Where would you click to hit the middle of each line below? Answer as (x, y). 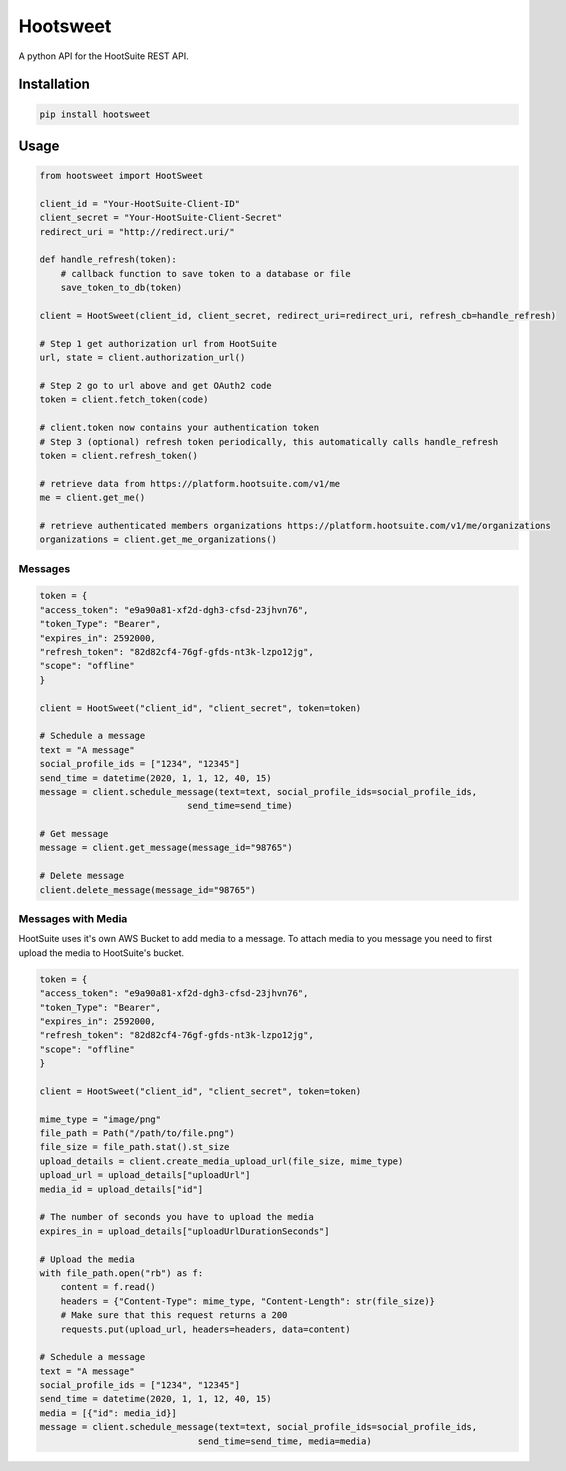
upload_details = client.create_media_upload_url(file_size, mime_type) (221, 1161)
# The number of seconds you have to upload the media (176, 1217)
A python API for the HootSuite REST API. (103, 56)
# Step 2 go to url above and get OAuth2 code (155, 385)
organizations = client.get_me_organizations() (158, 539)
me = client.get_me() (92, 498)
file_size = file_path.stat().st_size (134, 1147)
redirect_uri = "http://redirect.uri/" (137, 231)
